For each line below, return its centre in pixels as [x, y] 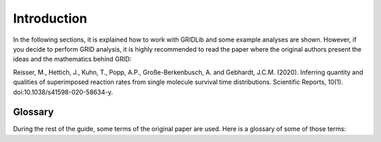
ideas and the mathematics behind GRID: [72, 59]
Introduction [50, 18]
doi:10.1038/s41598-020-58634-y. [63, 92]
